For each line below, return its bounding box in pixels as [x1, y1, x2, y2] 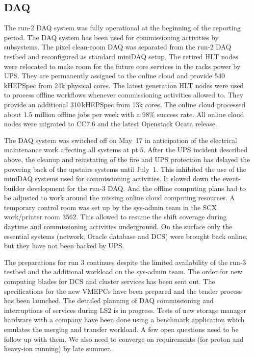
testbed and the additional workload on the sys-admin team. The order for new [4, 266, 243, 277]
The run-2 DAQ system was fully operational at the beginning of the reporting [4, 23, 241, 33]
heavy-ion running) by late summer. [4, 343, 112, 354]
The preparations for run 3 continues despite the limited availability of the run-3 [4, 257, 246, 267]
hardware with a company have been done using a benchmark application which [4, 314, 245, 325]
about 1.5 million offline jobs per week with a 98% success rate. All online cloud [4, 109, 244, 119]
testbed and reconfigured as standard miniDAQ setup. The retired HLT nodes [4, 51, 238, 61]
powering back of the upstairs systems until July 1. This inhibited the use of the [4, 164, 246, 174]
